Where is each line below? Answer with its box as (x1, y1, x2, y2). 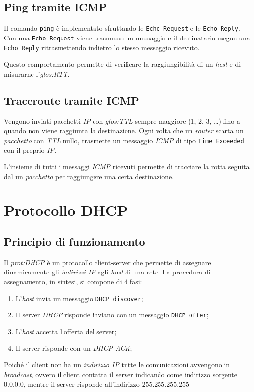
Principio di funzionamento (4, 234, 145, 249)
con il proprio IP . (4, 145, 57, 155)
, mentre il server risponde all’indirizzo (23, 379, 140, 389)
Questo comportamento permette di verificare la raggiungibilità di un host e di (4, 59, 241, 69)
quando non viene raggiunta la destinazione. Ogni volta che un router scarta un (4, 125, 244, 136)
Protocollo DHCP (4, 200, 128, 220)
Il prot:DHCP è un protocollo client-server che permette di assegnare (4, 257, 211, 267)
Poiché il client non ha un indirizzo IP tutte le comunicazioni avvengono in (4, 359, 230, 370)
